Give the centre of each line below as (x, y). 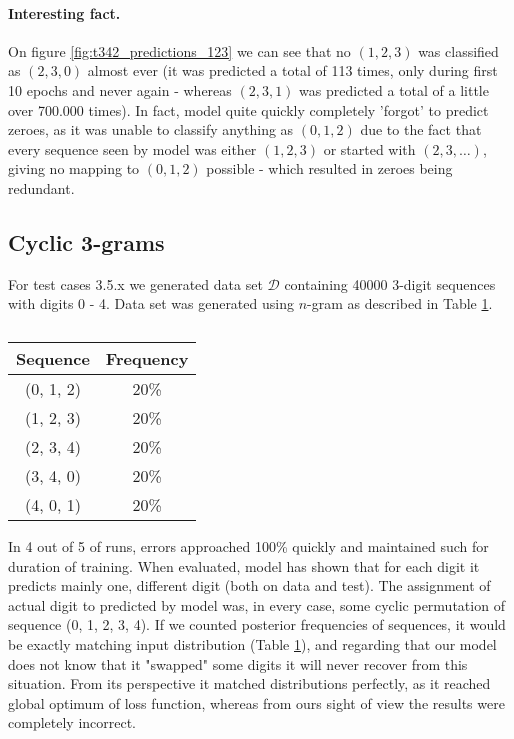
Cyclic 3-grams (86, 241)
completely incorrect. (72, 722)
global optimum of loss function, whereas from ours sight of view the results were (256, 702)
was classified (458, 50)
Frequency (147, 358)
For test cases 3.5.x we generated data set (135, 283)
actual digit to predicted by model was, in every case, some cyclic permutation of (256, 604)
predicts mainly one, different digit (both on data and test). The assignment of (249, 585)
